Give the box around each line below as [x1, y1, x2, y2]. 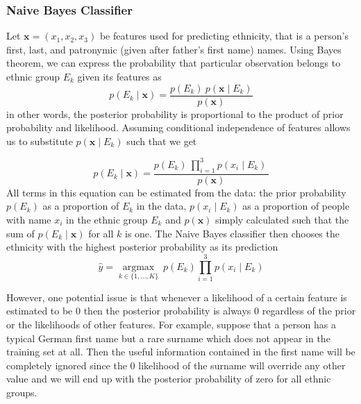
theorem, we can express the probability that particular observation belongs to [6, 56, 341, 70]
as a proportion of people [242, 199, 350, 213]
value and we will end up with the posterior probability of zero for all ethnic [6, 371, 331, 386]
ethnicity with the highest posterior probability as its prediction [6, 239, 278, 254]
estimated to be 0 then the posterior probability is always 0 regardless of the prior [6, 303, 356, 318]
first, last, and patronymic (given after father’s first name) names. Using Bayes [6, 42, 342, 56]
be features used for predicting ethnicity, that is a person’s [99, 28, 349, 43]
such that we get [126, 133, 197, 148]
